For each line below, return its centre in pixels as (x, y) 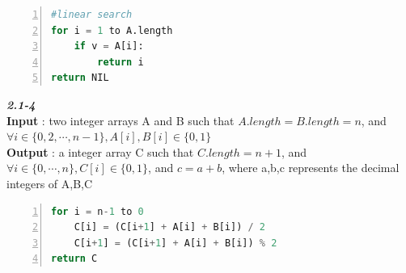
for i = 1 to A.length (112, 30)
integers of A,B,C (50, 183)
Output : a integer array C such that (100, 151)
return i (121, 62)
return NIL (80, 78)
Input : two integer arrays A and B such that (121, 120)
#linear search (92, 15)
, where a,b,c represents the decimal (311, 168)
